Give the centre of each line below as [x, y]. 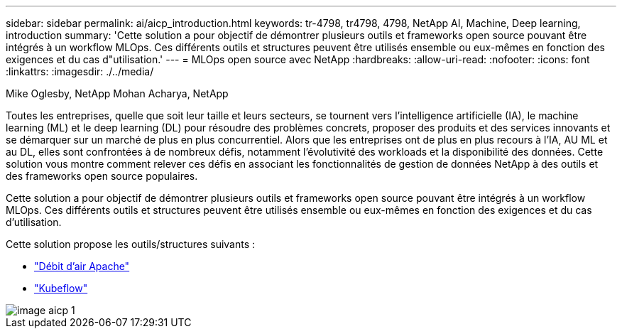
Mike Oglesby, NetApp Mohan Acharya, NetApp [117, 93]
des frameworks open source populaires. [102, 176]
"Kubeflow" [61, 288]
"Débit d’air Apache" [82, 266]
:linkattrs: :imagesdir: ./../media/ [80, 71]
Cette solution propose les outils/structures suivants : [131, 244]
